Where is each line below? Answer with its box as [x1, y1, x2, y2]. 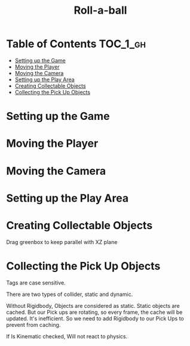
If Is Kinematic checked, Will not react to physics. [6, 332, 128, 340]
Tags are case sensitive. [6, 279, 66, 286]
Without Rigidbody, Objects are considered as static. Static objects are [6, 302, 180, 309]
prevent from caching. [6, 321, 61, 328]
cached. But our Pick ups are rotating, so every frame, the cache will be [6, 308, 183, 316]
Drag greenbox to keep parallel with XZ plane [6, 238, 118, 245]
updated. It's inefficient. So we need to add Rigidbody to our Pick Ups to [6, 314, 184, 322]
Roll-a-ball [73, 4, 127, 17]
